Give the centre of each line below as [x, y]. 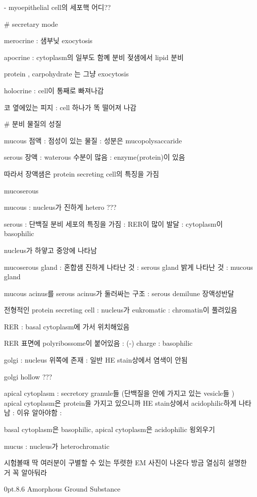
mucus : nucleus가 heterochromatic [57, 446]
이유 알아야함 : [39, 412]
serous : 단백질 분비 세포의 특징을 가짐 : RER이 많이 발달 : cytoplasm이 [113, 223]
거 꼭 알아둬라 [26, 472]
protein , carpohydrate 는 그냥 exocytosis [67, 74]
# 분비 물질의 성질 [33, 124]
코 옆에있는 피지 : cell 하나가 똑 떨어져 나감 [70, 107]
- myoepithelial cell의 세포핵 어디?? [57, 7]
